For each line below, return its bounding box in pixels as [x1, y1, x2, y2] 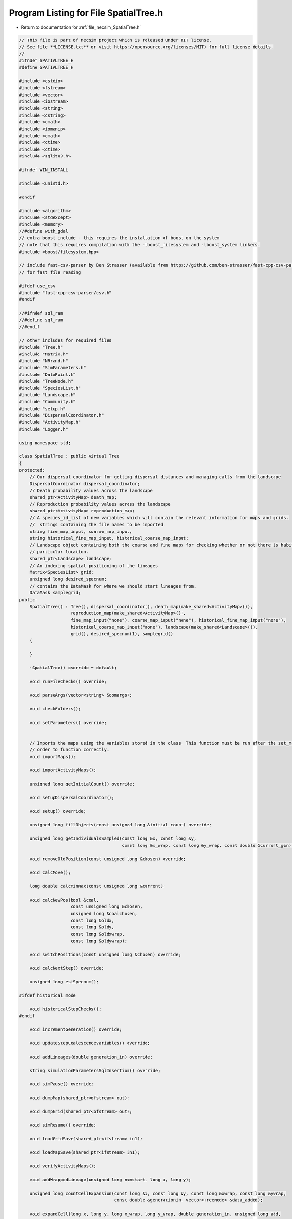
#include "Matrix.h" [19, 351, 68, 357]
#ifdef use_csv [19, 283, 55, 289]
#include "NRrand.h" [19, 358, 68, 363]
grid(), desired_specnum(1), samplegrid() [71, 631, 174, 636]
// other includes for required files [19, 337, 112, 343]
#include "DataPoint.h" [19, 372, 76, 377]
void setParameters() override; [29, 720, 107, 725]
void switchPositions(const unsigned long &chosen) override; [29, 951, 181, 957]
